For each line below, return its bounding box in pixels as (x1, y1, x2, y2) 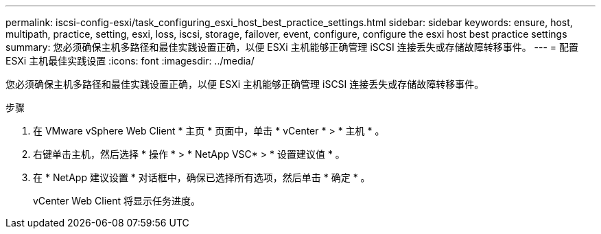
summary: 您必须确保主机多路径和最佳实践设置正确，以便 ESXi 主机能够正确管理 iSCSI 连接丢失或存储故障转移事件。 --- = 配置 (5, 41, 579, 53)
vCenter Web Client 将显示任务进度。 (33, 195, 201, 207)
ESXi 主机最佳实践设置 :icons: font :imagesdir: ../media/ (5, 55, 255, 67)
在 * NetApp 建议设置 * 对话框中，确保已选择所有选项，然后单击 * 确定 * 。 (33, 172, 370, 183)
